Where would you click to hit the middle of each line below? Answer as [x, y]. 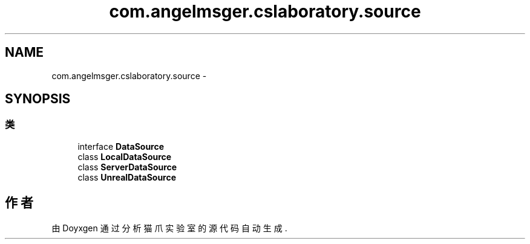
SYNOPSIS [38, 99]
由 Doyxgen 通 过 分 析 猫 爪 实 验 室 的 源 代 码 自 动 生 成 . [169, 228]
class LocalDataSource [125, 156]
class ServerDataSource [127, 167]
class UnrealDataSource [127, 177]
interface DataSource [121, 146]
